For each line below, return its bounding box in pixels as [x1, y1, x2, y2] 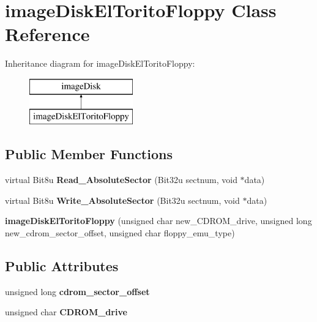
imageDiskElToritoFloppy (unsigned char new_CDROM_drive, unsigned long [5, 214, 312, 227]
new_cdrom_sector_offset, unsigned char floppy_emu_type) [5, 227, 235, 239]
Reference [5, 21, 90, 47]
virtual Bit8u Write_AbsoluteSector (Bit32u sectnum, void [5, 193, 240, 206]
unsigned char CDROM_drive [5, 305, 127, 318]
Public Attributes [5, 256, 119, 275]
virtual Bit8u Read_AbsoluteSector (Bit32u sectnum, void [5, 173, 237, 186]
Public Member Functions [5, 144, 173, 163]
